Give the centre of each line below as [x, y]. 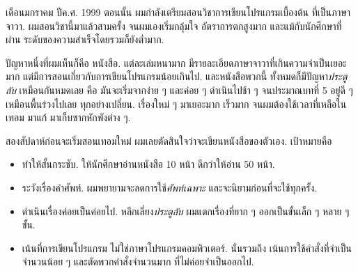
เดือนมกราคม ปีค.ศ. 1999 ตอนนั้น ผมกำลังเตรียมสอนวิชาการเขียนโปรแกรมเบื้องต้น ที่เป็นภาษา [178, 12]
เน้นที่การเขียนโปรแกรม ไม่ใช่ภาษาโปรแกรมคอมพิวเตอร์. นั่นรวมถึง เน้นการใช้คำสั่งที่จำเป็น [187, 248]
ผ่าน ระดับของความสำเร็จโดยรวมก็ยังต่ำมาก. [85, 39]
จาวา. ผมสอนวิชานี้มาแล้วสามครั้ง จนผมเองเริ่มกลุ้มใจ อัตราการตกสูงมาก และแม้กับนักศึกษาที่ [174, 25]
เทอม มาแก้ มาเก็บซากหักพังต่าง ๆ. [68, 117]
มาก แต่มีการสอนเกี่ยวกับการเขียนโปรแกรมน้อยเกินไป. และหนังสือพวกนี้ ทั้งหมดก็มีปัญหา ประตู [177, 76]
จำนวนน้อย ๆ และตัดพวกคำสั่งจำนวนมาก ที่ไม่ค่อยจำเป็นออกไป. [138, 262]
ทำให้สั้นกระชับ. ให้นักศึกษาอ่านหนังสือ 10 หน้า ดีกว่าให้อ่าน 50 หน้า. [148, 164]
